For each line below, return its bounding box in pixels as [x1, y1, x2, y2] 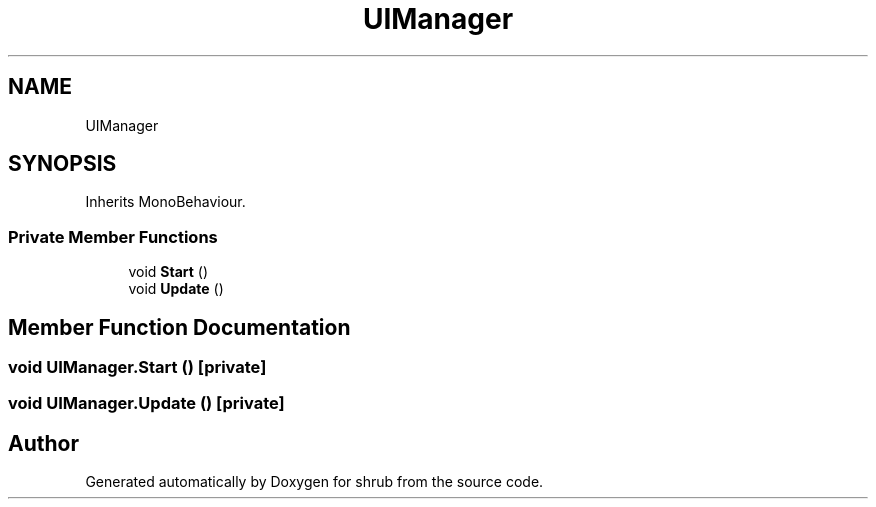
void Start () [128, 263, 209, 281]
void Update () [128, 280, 224, 298]
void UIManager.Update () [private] [8, 393, 285, 414]
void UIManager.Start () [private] [8, 357, 267, 378]
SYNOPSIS [8, 151, 117, 177]
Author [8, 430, 79, 456]
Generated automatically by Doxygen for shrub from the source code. [85, 473, 544, 491]
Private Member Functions [8, 226, 218, 247]
